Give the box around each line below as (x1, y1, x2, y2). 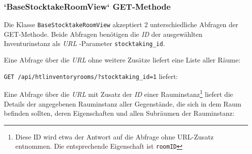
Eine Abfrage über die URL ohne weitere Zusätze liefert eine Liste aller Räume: (4, 55, 241, 65)
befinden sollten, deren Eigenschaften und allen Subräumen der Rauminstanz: (4, 108, 235, 118)
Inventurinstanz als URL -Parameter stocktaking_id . (4, 38, 165, 48)
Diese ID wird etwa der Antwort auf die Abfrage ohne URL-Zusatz (15, 131, 214, 141)
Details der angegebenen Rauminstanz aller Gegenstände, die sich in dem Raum (4, 98, 241, 108)
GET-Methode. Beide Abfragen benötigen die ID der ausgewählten (4, 29, 203, 39)
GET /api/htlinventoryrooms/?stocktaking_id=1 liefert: (4, 71, 178, 81)
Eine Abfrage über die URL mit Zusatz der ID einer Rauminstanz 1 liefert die (4, 88, 233, 99)
